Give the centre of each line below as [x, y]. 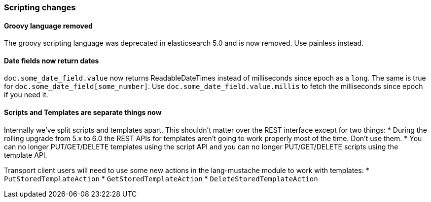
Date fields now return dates [52, 60]
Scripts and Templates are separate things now [83, 113]
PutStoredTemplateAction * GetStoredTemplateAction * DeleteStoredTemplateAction [161, 178]
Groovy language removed [48, 26]
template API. [26, 155]
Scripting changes [40, 7]
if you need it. [26, 95]
